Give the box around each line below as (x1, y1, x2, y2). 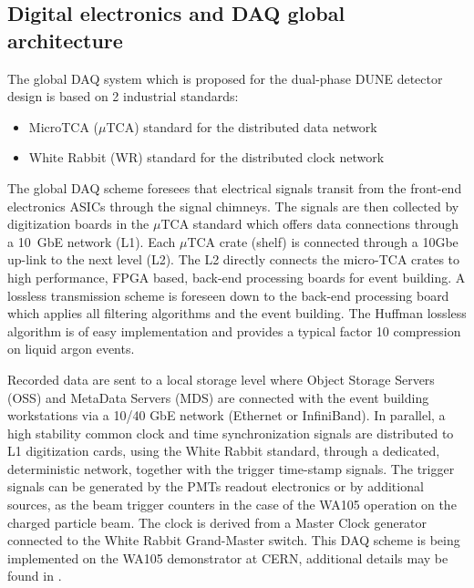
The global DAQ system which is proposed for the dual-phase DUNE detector (7, 68, 443, 88)
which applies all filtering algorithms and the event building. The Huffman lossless (7, 304, 467, 323)
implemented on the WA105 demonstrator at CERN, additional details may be (7, 548, 448, 567)
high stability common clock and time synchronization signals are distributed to (7, 423, 454, 442)
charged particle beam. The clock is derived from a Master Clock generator (7, 512, 428, 531)
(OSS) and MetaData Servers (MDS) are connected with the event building (7, 387, 429, 407)
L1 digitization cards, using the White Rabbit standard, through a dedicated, (7, 441, 440, 460)
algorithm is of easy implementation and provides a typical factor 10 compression (7, 321, 461, 340)
